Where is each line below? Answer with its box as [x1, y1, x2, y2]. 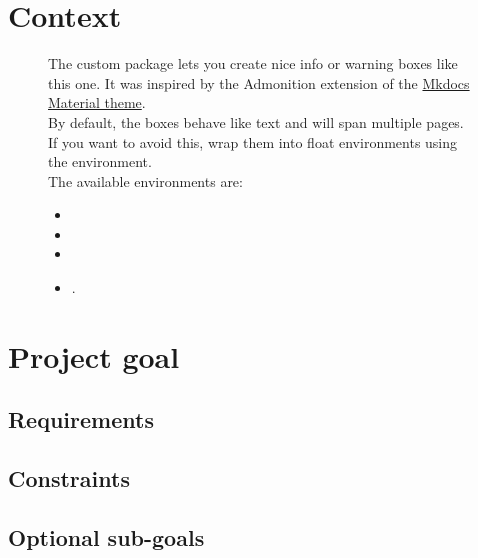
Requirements [8, 404, 154, 435]
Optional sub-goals [8, 521, 205, 552]
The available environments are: [48, 170, 243, 191]
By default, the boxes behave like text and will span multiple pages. [48, 111, 464, 132]
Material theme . [48, 92, 146, 113]
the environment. [48, 151, 152, 172]
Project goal [8, 335, 180, 376]
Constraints [8, 463, 130, 494]
